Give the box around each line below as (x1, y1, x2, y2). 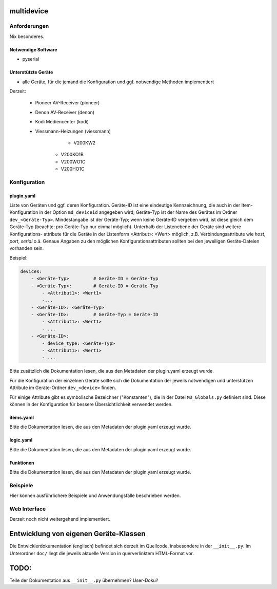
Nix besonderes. (9, 33, 45, 40)
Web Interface (9, 505, 46, 512)
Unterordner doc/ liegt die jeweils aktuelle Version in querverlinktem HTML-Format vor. (9, 550, 194, 556)
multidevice (9, 7, 49, 15)
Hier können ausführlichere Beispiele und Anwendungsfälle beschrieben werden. (9, 492, 181, 499)
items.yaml (9, 414, 34, 420)
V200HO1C (61, 166, 85, 172)
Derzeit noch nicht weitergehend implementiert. (9, 516, 110, 522)
